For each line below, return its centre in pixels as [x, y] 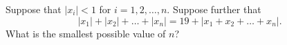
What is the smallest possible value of [86, 33]
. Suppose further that [214, 9]
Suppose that [34, 9]
